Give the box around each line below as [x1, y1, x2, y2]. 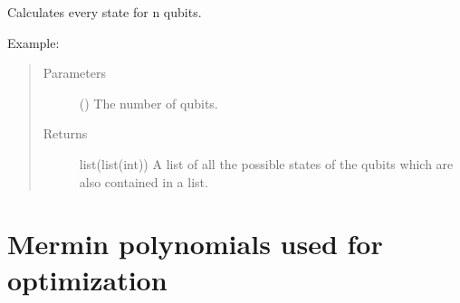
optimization [7, 260, 168, 298]
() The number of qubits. [79, 93, 218, 112]
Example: [7, 33, 60, 52]
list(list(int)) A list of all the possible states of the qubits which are [79, 154, 454, 173]
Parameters [43, 63, 106, 82]
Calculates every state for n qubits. [7, 3, 202, 21]
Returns [43, 124, 88, 143]
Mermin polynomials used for [7, 225, 383, 262]
